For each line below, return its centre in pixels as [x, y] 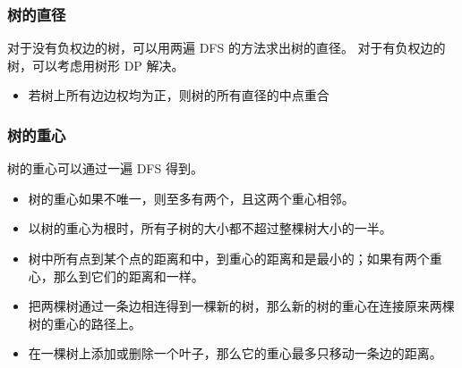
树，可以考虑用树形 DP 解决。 [96, 65]
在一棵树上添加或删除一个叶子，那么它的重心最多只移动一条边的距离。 [235, 353]
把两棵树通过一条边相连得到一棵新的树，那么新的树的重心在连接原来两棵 [241, 306]
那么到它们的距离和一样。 [128, 276]
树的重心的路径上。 [85, 323]
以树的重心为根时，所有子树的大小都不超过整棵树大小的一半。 [210, 228]
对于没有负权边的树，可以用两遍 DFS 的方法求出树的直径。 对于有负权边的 [227, 48]
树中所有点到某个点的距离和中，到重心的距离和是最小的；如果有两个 [229, 258]
